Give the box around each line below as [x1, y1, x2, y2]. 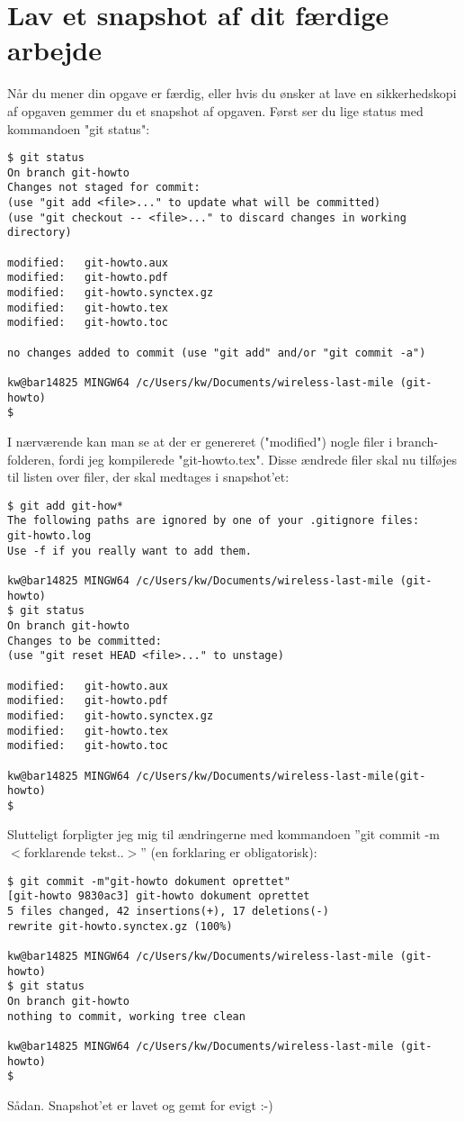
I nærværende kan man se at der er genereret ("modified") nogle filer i [7, 431, 393, 450]
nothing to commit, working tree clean [7, 1009, 245, 1023]
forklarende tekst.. [23, 843, 124, 862]
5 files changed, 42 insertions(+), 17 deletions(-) [7, 904, 329, 918]
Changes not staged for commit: [7, 181, 201, 194]
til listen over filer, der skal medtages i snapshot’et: [7, 467, 290, 486]
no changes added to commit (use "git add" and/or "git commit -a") [7, 346, 426, 359]
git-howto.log [7, 529, 92, 542]
